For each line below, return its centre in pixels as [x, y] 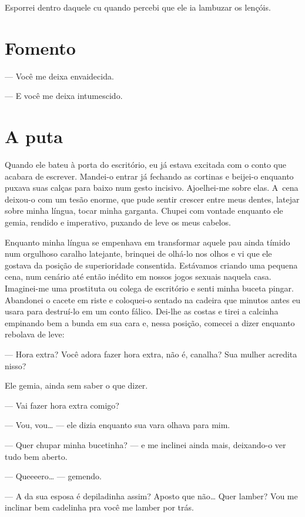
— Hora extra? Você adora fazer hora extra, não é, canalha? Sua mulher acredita [151, 354]
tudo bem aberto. [36, 456]
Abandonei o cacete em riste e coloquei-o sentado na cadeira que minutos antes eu [153, 299]
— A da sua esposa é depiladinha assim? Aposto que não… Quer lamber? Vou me [151, 496]
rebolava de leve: [35, 334]
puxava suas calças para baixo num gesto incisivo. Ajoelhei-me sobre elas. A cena [152, 188]
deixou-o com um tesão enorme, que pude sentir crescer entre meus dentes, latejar [152, 199]
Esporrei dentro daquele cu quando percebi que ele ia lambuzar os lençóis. [138, 7]
